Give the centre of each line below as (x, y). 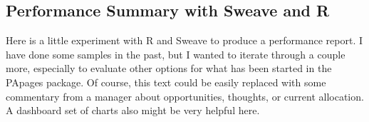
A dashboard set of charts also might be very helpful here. (133, 110)
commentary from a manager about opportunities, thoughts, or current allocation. (185, 96)
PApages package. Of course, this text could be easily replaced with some (166, 82)
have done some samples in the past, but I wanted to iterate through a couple (176, 54)
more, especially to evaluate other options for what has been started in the (169, 68)
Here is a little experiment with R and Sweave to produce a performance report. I (184, 40)
